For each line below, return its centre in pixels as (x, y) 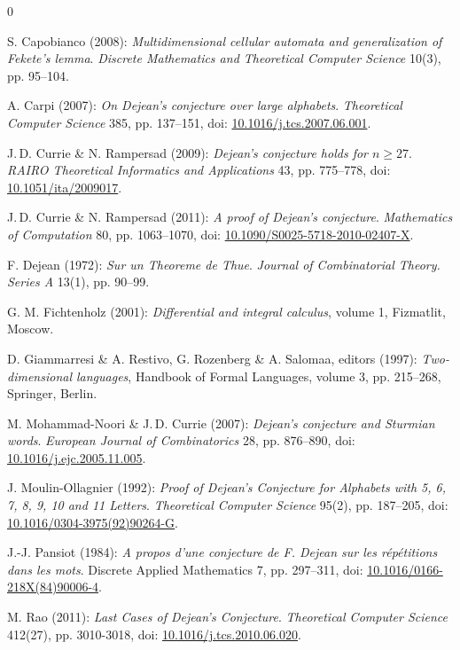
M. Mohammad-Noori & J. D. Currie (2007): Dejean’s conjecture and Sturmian (221, 423)
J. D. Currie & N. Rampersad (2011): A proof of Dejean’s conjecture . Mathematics (230, 217)
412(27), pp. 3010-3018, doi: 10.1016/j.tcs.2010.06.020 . (154, 634)
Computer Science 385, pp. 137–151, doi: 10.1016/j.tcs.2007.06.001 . (189, 122)
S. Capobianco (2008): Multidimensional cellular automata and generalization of (225, 40)
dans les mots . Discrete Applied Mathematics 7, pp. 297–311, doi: (185, 569)
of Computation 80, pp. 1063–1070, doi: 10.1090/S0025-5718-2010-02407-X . (211, 234)
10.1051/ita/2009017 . (65, 187)
